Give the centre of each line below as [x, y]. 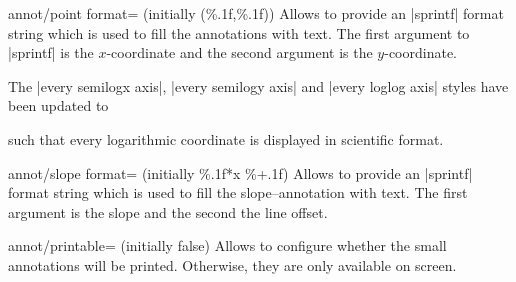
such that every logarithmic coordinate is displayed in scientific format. [226, 138]
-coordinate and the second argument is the [239, 52]
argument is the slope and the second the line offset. [168, 211]
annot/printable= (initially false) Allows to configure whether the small [227, 245]
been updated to [58, 105]
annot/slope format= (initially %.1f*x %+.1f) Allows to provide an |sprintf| [240, 172]
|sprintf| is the [51, 52]
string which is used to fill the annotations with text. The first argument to [239, 32]
